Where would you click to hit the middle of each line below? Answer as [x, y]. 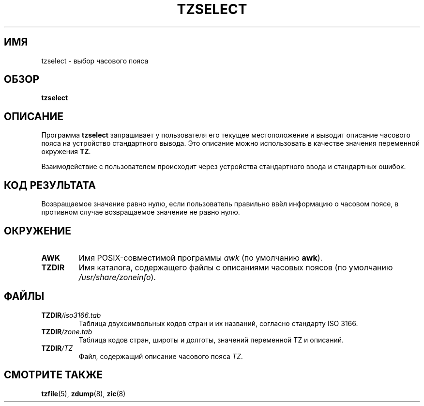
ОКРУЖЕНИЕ [38, 231]
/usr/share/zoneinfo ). [117, 277]
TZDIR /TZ [57, 348]
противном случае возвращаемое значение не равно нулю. [141, 212]
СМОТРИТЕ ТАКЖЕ [53, 375]
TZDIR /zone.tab [67, 331]
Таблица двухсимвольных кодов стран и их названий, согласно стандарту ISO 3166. [218, 323]
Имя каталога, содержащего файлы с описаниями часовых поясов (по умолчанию [236, 267]
